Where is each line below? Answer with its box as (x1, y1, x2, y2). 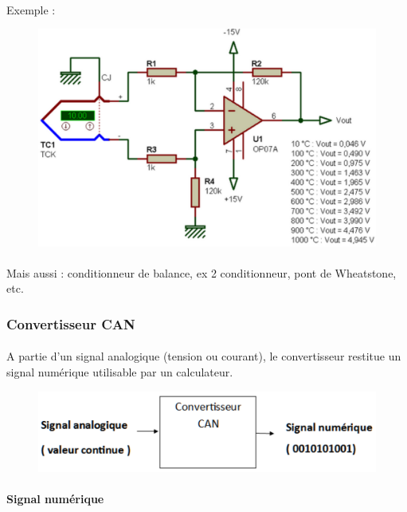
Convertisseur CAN (6, 313, 135, 333)
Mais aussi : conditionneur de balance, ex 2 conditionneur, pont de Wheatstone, (6, 264, 397, 281)
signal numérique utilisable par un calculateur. (6, 364, 233, 380)
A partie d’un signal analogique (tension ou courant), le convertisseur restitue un (6, 348, 401, 364)
